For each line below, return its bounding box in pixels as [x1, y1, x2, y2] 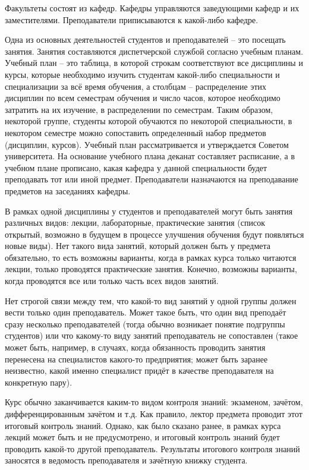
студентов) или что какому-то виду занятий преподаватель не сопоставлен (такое [5, 329, 298, 342]
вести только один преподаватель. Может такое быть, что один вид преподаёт [5, 306, 286, 318]
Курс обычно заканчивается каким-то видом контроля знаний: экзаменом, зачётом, [5, 396, 303, 408]
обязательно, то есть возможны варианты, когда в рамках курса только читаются [5, 251, 297, 263]
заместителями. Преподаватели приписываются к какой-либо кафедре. [5, 13, 258, 26]
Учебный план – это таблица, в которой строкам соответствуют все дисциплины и [5, 56, 303, 69]
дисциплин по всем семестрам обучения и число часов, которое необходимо [5, 92, 280, 104]
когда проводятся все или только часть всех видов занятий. [5, 275, 219, 287]
